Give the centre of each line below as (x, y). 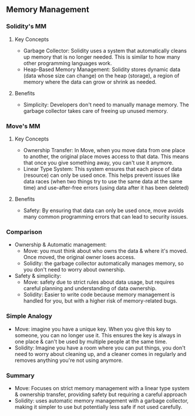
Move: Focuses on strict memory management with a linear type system (102, 388)
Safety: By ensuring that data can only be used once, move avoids (103, 210)
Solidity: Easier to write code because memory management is (99, 295)
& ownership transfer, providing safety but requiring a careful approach (100, 394)
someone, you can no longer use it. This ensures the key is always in (98, 335)
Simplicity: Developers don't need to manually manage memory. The (106, 105)
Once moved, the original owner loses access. (79, 257)
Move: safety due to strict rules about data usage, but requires (99, 282)
